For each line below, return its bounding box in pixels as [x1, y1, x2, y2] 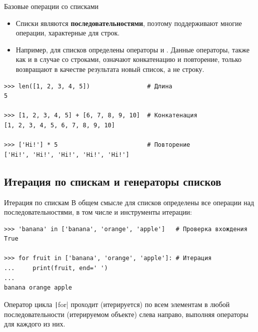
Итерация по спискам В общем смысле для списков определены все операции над [4, 197, 254, 207]
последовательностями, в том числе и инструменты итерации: [4, 207, 192, 217]
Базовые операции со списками [4, 1, 99, 11]
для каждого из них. [4, 319, 65, 329]
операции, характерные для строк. [15, 27, 120, 38]
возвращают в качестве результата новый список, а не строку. [15, 63, 204, 74]
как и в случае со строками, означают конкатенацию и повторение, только [15, 54, 242, 64]
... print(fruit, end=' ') [4, 265, 108, 272]
